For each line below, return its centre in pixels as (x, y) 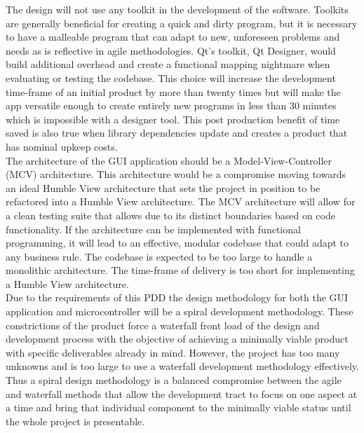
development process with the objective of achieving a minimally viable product (177, 339)
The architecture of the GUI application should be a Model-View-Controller (169, 160)
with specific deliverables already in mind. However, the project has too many (173, 352)
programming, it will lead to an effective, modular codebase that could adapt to (177, 243)
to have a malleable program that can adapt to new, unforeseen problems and (173, 37)
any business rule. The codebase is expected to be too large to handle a (159, 256)
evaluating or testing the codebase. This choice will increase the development (171, 77)
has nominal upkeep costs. (62, 146)
